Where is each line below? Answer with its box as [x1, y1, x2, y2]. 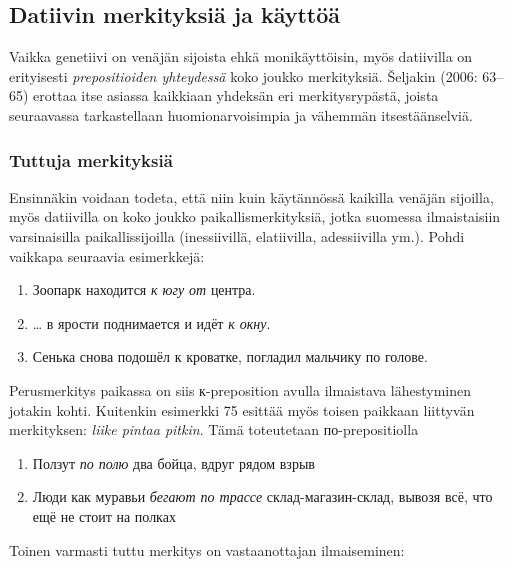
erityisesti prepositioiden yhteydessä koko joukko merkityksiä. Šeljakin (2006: [9, 65, 478, 86]
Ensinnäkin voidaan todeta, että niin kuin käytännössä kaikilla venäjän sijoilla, [9, 186, 494, 207]
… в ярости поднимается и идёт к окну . [32, 312, 271, 333]
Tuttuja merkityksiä [9, 147, 173, 172]
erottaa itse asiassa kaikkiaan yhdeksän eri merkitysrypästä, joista [33, 85, 439, 106]
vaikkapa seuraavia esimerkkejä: [9, 245, 205, 266]
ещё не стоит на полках [32, 505, 176, 526]
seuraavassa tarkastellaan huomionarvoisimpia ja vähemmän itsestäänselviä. [9, 104, 473, 125]
